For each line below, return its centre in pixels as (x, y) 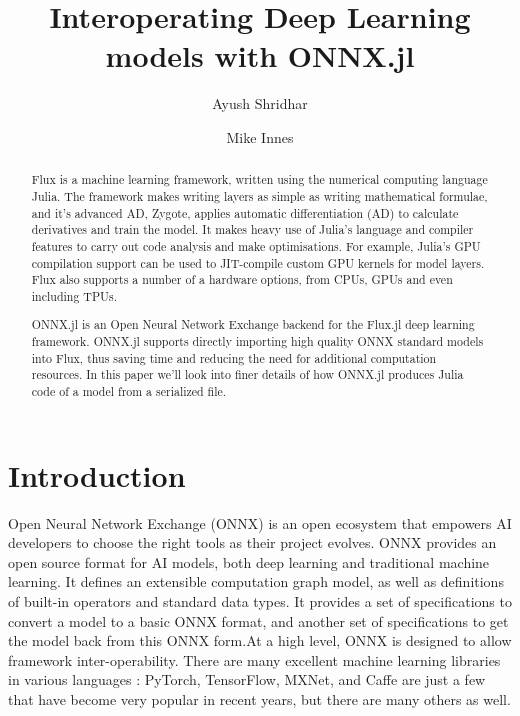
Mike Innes (260, 136)
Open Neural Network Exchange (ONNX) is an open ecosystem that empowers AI (260, 522)
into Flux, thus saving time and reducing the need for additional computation (234, 357)
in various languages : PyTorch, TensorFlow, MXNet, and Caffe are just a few (247, 679)
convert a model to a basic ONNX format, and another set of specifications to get (258, 620)
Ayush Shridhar (260, 103)
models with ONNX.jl (260, 55)
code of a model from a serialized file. (129, 391)
